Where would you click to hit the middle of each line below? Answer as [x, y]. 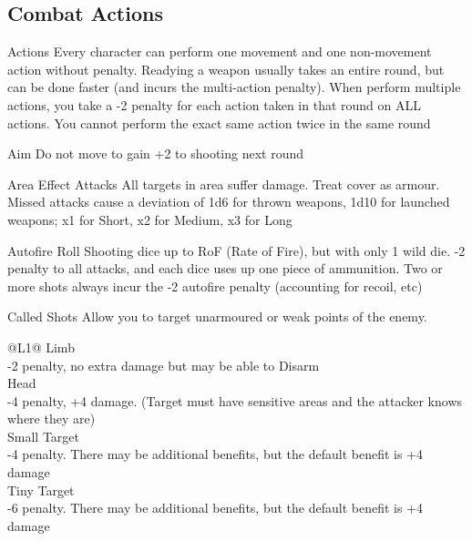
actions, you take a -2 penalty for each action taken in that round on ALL [214, 104]
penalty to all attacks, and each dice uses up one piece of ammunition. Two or [225, 268]
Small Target [43, 436]
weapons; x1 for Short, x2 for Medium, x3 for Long [150, 219]
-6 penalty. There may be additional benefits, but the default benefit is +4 [215, 508]
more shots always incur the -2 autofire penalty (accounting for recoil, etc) [215, 286]
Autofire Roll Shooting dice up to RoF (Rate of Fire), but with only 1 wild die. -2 [236, 250]
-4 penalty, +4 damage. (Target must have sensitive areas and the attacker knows [235, 400]
